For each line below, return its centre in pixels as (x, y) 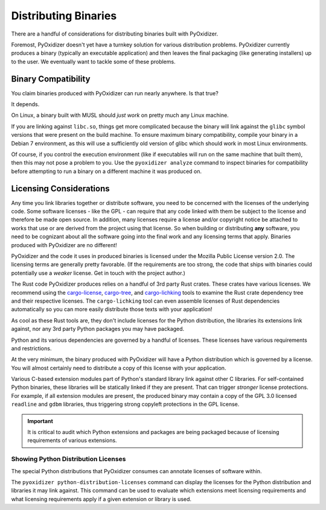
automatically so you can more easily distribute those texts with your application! (112, 309)
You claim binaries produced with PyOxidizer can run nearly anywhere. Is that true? (115, 93)
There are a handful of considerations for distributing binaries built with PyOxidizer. (115, 34)
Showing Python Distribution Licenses (69, 459)
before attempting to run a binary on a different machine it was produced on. (107, 171)
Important (40, 421)
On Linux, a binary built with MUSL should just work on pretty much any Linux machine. (120, 115)
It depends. (25, 104)
